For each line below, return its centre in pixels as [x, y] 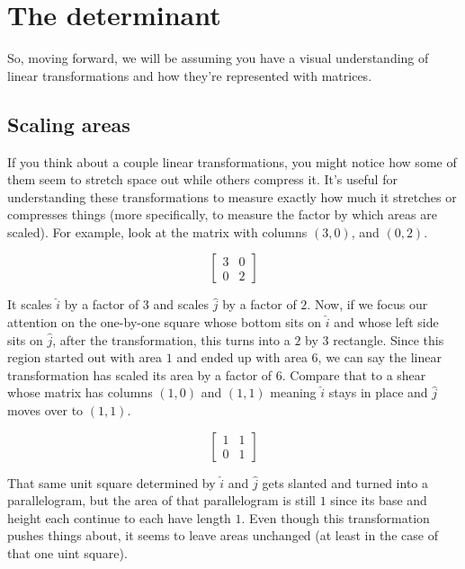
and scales [181, 304]
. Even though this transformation [335, 517]
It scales [30, 304]
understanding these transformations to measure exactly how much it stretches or [232, 196]
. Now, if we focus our [367, 304]
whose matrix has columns [80, 392]
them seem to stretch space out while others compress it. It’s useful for [202, 179]
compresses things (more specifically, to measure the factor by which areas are [222, 214]
